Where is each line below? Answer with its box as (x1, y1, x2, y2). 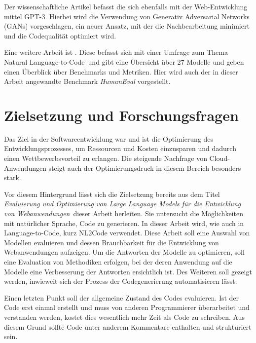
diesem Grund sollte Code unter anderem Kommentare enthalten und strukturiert (4, 321, 252, 332)
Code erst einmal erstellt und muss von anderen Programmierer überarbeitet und (4, 302, 250, 312)
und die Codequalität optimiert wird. (4, 30, 116, 40)
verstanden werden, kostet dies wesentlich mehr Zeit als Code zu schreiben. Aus (4, 311, 245, 322)
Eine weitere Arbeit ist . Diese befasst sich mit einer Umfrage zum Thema (4, 47, 228, 57)
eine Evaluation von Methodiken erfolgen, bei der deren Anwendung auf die (4, 257, 232, 267)
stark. (4, 172, 21, 183)
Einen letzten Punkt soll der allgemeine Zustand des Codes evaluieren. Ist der (4, 292, 239, 303)
